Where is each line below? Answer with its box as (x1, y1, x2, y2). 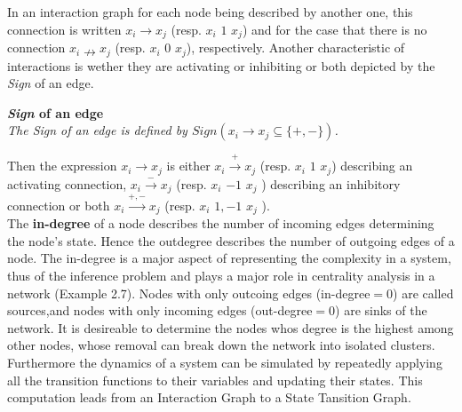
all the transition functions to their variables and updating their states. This (7, 370, 423, 389)
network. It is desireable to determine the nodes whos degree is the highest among (7, 318, 454, 337)
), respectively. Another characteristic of (186, 38, 405, 57)
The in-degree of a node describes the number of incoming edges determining (7, 214, 434, 233)
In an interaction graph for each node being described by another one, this (7, 3, 413, 20)
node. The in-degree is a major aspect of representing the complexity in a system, (7, 249, 451, 267)
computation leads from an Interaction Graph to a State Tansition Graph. (7, 388, 411, 407)
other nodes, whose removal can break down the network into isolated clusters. (7, 336, 435, 354)
